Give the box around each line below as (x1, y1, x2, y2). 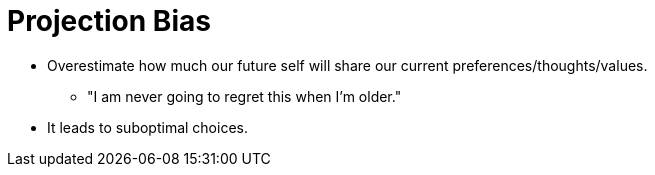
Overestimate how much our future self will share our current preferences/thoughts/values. (47, 56, 648, 74)
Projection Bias (7, 4, 211, 38)
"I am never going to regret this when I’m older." (87, 87, 402, 105)
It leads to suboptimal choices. (47, 118, 248, 136)
